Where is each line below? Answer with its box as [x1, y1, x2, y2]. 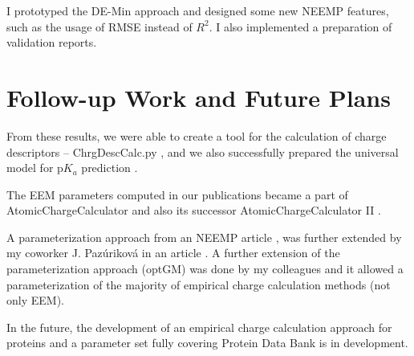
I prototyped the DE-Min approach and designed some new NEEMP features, [6, 2, 389, 18]
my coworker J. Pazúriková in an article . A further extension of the [6, 244, 340, 261]
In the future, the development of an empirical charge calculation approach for [6, 318, 392, 335]
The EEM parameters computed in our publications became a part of [6, 186, 348, 203]
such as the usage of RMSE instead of [6, 18, 193, 35]
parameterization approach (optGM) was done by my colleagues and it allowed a [6, 260, 404, 277]
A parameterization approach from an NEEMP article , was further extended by [6, 228, 402, 245]
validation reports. [6, 34, 97, 51]
